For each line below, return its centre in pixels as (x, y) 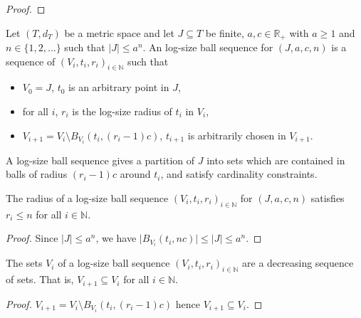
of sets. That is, (40, 279)
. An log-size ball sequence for (208, 47)
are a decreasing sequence (298, 263)
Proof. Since (32, 238)
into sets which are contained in (276, 160)
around (135, 174)
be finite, (225, 32)
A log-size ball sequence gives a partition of (100, 160)
